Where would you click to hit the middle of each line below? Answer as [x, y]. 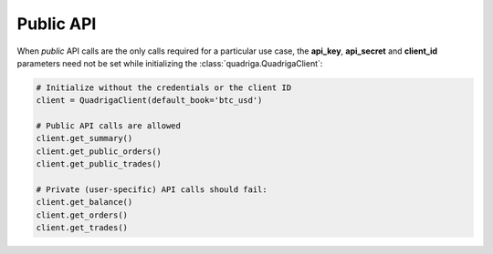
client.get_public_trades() [99, 164]
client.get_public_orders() [99, 151]
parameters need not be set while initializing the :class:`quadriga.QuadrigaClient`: [170, 63]
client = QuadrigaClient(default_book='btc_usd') [149, 101]
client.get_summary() [84, 138]
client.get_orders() [82, 215]
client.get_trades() [82, 228]
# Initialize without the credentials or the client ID [164, 87]
